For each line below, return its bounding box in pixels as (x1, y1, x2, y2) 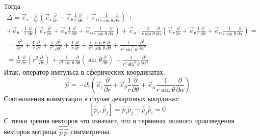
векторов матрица (4, 126, 56, 137)
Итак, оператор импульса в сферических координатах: (4, 66, 165, 77)
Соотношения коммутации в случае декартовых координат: (4, 93, 180, 104)
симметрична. (70, 126, 111, 137)
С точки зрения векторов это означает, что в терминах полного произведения (4, 115, 234, 125)
